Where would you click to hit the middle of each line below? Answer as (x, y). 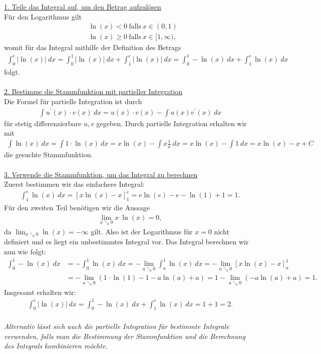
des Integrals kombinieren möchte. (56, 346)
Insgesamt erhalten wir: (40, 292)
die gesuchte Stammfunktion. (49, 154)
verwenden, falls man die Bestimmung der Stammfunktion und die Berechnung (125, 336)
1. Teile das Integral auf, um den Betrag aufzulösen (83, 7)
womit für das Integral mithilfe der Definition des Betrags (93, 47)
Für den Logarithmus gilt (43, 16)
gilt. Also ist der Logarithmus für (142, 231)
